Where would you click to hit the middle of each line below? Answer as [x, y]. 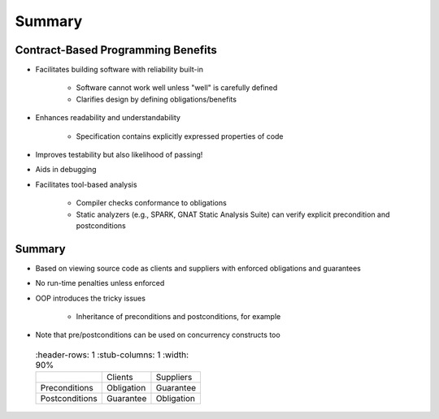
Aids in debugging [66, 170]
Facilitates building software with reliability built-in [119, 70]
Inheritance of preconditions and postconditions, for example [178, 317]
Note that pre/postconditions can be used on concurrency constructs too [158, 335]
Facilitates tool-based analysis [86, 184]
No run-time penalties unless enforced [100, 283]
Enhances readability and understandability [108, 118]
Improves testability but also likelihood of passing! [119, 155]
